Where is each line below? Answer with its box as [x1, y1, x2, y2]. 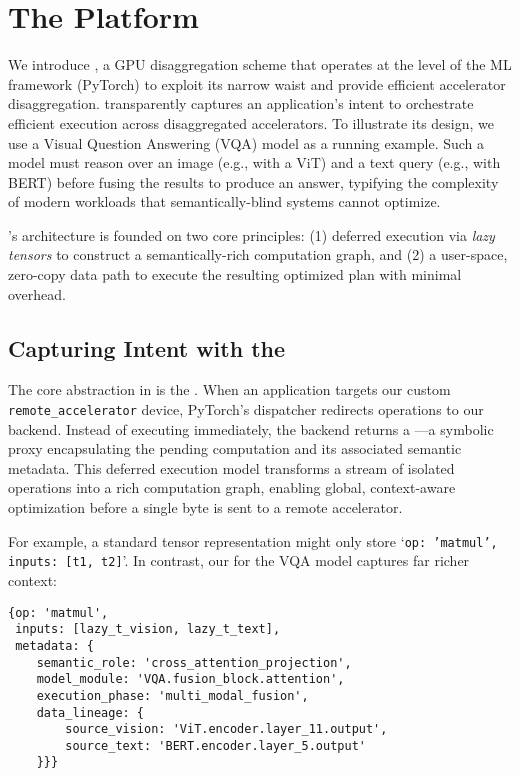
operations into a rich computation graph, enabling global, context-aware [8, 477, 456, 498]
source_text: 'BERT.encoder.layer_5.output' [65, 738, 366, 753]
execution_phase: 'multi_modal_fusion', [36, 688, 309, 703]
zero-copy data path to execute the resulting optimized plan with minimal [8, 264, 462, 285]
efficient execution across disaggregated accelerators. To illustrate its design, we [8, 112, 494, 133]
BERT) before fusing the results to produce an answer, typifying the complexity [8, 171, 499, 192]
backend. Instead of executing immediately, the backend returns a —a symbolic [8, 418, 494, 439]
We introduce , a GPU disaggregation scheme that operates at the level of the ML [8, 54, 512, 75]
